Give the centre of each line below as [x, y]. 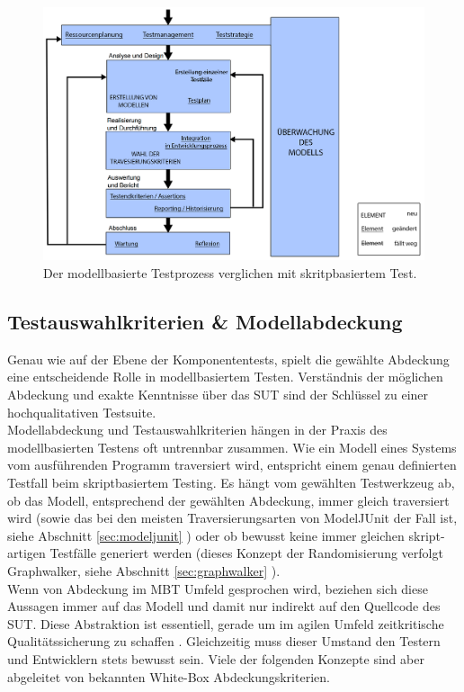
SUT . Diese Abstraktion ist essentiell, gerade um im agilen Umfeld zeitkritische [226, 623]
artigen [27, 553]
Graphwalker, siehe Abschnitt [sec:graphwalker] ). [144, 570]
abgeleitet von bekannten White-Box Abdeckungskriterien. [169, 676]
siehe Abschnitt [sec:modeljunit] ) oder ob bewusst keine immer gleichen [206, 535]
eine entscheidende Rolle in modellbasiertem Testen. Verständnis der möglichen [225, 377]
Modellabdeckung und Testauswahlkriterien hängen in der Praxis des [197, 430]
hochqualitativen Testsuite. [82, 412]
